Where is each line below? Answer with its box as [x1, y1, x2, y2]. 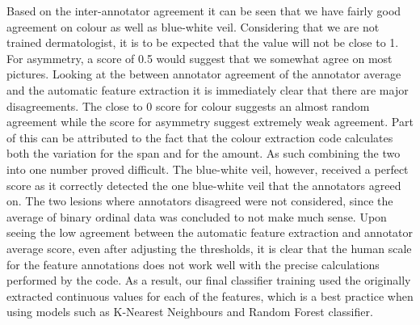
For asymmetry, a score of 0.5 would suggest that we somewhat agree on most [6, 49, 393, 66]
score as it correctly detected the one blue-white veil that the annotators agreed [6, 176, 401, 193]
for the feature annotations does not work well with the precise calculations [6, 255, 380, 272]
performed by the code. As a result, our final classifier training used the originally [6, 272, 411, 289]
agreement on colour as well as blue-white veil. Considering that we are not [6, 18, 380, 35]
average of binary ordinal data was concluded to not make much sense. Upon [6, 208, 387, 225]
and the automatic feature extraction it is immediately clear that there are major [6, 81, 409, 98]
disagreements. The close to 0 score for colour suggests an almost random [6, 97, 370, 114]
